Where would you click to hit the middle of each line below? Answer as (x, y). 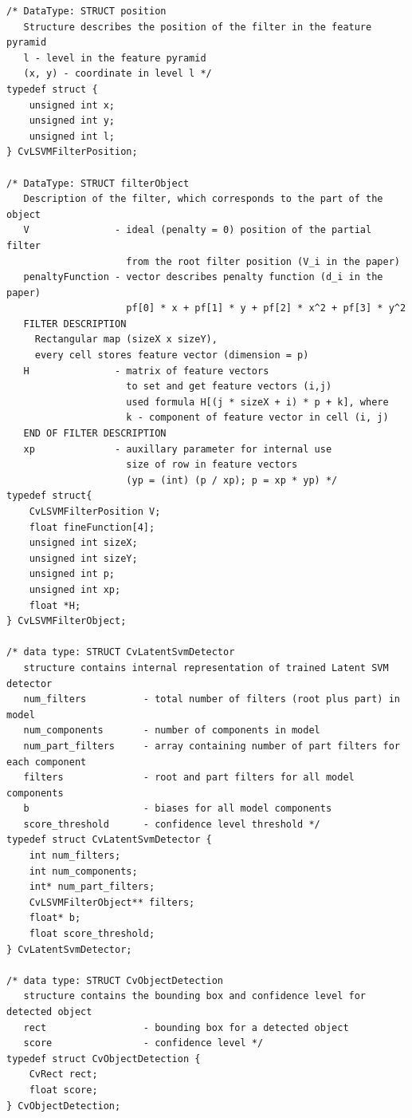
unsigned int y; (72, 121)
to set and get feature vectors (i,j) (229, 387)
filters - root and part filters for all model (189, 778)
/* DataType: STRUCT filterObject (98, 183)
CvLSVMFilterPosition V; (95, 512)
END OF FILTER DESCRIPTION (95, 434)
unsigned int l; (72, 136)
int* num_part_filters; (92, 887)
